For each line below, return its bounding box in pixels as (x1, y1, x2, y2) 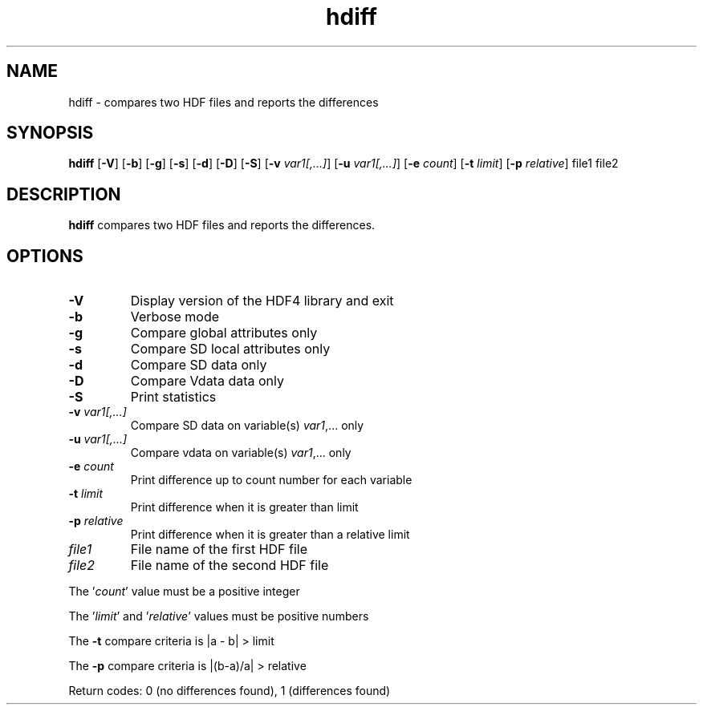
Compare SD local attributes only (130, 341, 331, 358)
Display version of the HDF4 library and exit (130, 293, 394, 309)
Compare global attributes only (130, 325, 318, 341)
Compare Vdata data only (130, 373, 284, 390)
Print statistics (130, 389, 217, 406)
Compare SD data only (130, 357, 267, 374)
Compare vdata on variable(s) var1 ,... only (130, 446, 351, 460)
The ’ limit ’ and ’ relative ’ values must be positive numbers (68, 609, 369, 624)
